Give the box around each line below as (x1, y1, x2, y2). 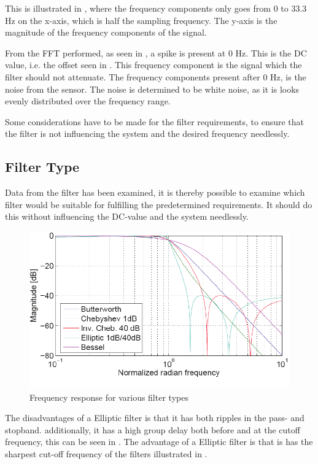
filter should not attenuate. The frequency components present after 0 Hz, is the (5, 70, 306, 83)
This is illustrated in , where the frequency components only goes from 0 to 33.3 (5, 2, 307, 14)
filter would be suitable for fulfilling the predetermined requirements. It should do (5, 198, 312, 211)
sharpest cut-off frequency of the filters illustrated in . (5, 447, 207, 460)
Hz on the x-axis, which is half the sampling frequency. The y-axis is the (5, 14, 277, 26)
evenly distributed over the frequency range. (5, 95, 171, 107)
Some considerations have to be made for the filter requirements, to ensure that (5, 115, 304, 128)
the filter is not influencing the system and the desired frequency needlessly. (5, 127, 290, 140)
